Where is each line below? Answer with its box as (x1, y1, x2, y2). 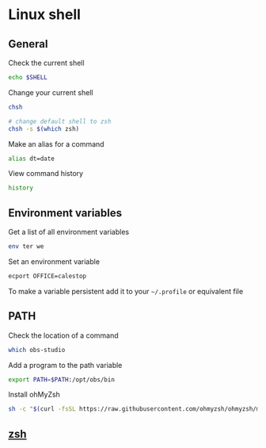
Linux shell (8, 6, 82, 24)
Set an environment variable (8, 256, 101, 266)
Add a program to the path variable (8, 360, 123, 370)
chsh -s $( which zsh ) (8, 124, 80, 132)
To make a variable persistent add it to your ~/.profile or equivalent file (8, 286, 244, 296)
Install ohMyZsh (8, 390, 61, 400)
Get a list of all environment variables (8, 228, 129, 237)
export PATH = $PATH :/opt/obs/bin (8, 375, 115, 384)
